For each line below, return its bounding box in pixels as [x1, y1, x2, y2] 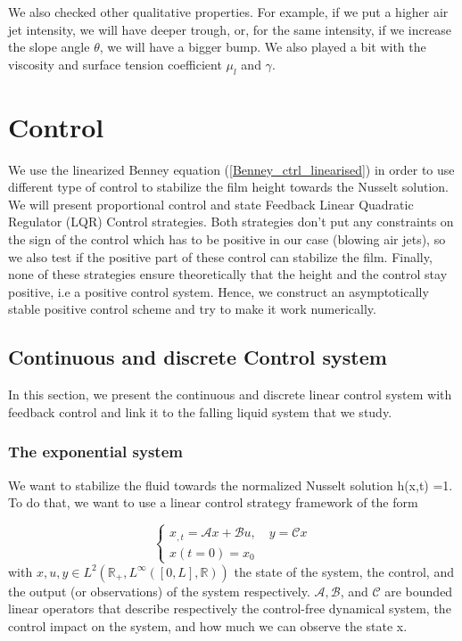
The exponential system [8, 440, 183, 463]
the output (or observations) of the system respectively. [8, 581, 310, 600]
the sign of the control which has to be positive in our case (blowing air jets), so [8, 230, 446, 249]
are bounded [384, 581, 453, 600]
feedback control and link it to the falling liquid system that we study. [8, 402, 392, 421]
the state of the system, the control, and [234, 562, 454, 580]
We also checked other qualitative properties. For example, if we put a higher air [8, 3, 449, 21]
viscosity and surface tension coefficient [8, 54, 222, 73]
